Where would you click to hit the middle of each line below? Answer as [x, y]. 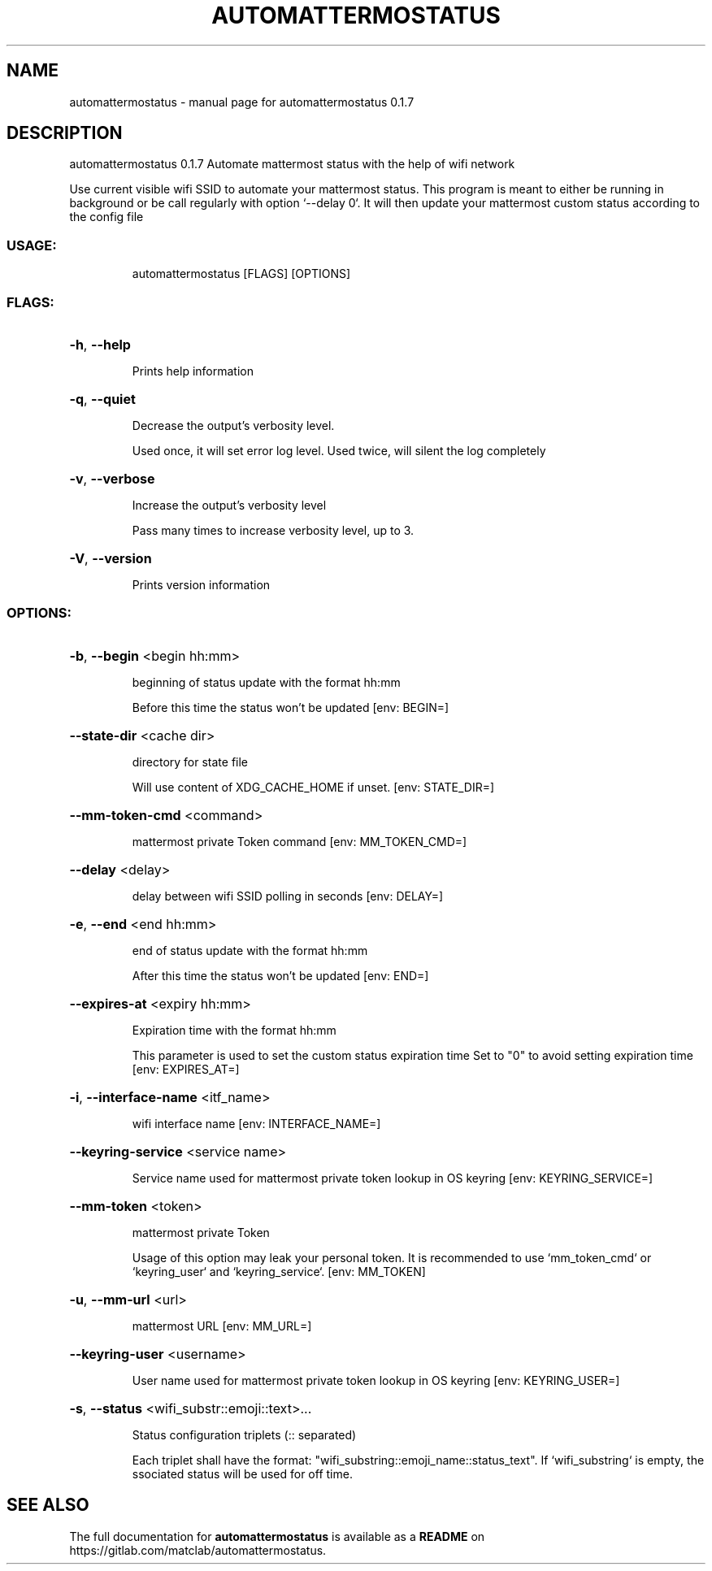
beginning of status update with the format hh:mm [266, 682]
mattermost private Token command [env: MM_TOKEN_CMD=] [300, 841]
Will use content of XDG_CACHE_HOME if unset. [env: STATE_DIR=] [313, 787]
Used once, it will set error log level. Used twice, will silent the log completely [339, 450]
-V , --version [111, 558]
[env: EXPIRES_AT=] [186, 1069]
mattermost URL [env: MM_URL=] [222, 1326]
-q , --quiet [102, 399]
